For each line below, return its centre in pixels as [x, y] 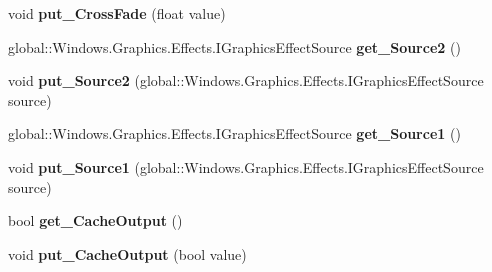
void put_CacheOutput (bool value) [127, 253]
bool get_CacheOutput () [95, 220]
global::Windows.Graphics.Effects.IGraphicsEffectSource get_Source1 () [234, 133]
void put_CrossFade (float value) [117, 13]
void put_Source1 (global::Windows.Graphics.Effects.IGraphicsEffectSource [246, 166]
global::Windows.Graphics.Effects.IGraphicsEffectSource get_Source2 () [234, 46]
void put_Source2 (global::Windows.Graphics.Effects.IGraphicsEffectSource [246, 80]
